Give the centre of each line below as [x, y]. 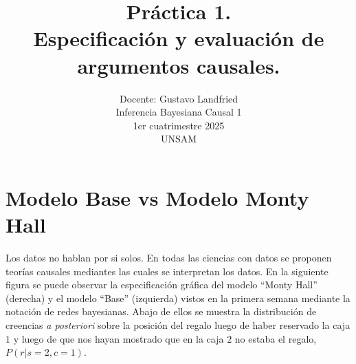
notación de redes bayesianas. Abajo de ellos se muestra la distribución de [161, 311]
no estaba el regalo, [276, 338]
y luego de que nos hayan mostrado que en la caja [119, 338]
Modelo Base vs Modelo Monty [157, 197]
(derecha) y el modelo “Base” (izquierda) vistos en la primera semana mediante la [178, 298]
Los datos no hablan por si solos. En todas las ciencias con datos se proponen [169, 257]
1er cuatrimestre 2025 [179, 125]
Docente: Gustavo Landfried [179, 98]
